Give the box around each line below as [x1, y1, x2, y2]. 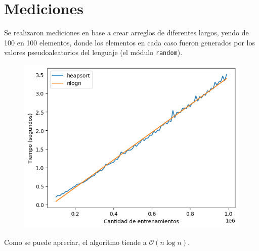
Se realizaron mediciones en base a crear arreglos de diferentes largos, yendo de [4, 27, 249, 38]
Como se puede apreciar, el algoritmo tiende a [4, 236, 147, 247]
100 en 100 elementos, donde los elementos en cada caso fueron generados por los [4, 37, 255, 47]
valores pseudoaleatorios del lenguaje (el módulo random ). [4, 47, 183, 58]
